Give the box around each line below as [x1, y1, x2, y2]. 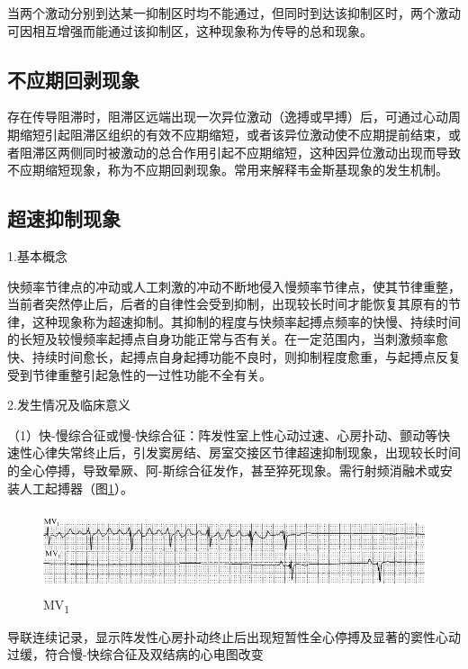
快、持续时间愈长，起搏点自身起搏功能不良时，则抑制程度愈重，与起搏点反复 [7, 347, 461, 366]
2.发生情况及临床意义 [7, 395, 130, 414]
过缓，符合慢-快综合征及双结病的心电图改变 [7, 645, 264, 664]
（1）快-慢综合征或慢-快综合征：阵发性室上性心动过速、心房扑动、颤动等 [7, 425, 438, 444]
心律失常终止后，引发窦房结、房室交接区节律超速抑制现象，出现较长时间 [31, 443, 461, 462]
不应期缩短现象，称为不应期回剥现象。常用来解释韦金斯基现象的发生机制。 [7, 160, 448, 179]
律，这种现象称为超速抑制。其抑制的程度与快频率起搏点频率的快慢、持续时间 [7, 312, 461, 330]
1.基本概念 [7, 246, 67, 265]
